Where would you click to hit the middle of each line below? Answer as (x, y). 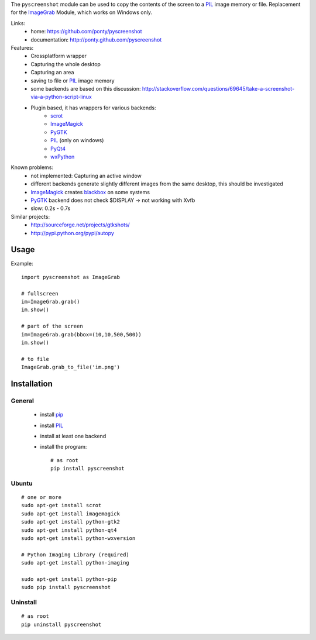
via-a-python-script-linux (61, 97)
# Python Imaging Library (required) (75, 555)
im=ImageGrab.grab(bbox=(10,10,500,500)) (81, 334)
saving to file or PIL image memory (73, 80)
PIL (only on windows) (77, 140)
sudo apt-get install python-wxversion (78, 538)
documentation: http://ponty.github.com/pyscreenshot (96, 39)
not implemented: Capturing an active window (86, 176)
